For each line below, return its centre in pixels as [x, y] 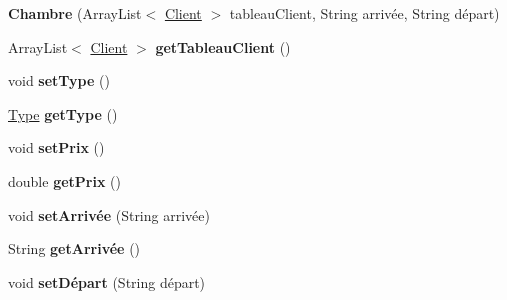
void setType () [59, 80]
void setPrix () [56, 147]
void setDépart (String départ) [107, 281]
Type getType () [63, 113]
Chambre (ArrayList [75, 13]
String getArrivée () [74, 248]
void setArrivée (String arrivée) [109, 214]
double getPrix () [64, 180]
